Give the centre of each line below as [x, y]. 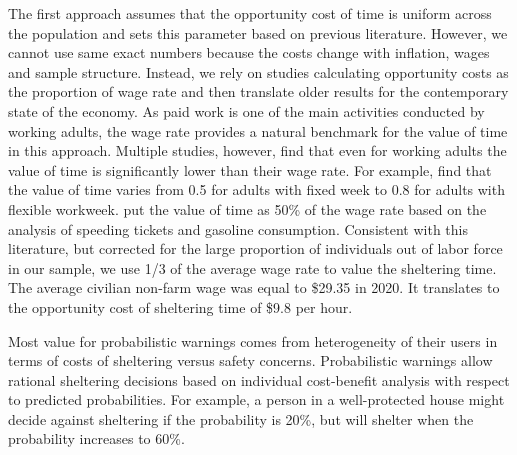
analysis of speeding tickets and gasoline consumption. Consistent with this [238, 228]
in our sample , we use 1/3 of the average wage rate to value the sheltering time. [252, 267]
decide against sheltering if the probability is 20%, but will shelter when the [241, 418]
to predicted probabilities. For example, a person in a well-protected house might [256, 399]
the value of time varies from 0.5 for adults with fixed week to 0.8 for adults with [256, 189]
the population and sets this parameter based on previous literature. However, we [258, 32]
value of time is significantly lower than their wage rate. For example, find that [250, 169]
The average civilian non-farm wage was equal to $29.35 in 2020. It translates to [254, 287]
